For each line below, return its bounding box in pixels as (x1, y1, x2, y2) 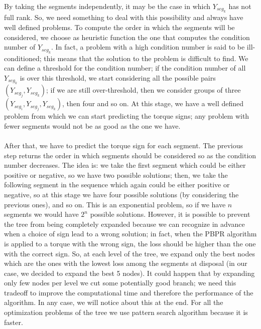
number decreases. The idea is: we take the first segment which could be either (4, 160, 246, 170)
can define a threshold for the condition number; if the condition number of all (4, 63, 246, 73)
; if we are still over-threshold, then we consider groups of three (46, 85, 241, 95)
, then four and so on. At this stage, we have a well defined (62, 98, 244, 109)
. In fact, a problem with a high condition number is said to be (51, 42, 245, 52)
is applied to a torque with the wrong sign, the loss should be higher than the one (4, 238, 256, 248)
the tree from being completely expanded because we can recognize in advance (4, 218, 245, 229)
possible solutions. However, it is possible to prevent (90, 209, 250, 219)
